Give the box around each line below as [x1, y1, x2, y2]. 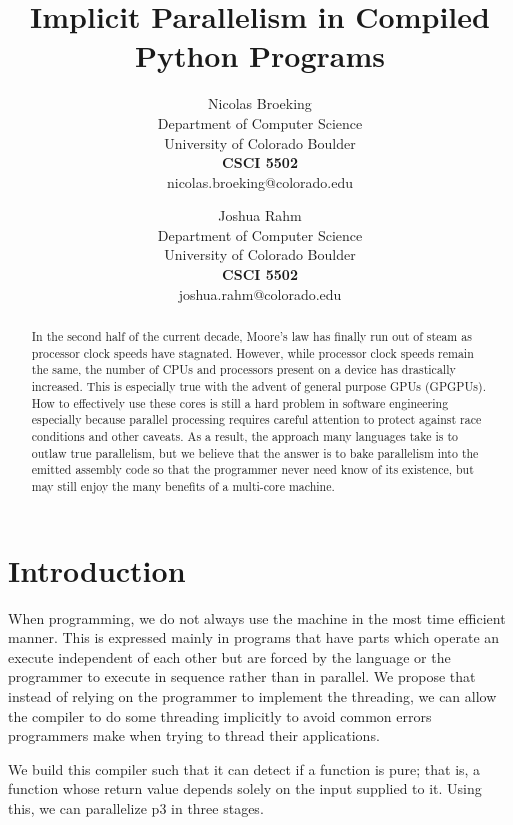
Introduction [8, 549, 186, 590]
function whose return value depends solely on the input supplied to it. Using [8, 778, 482, 799]
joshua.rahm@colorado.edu [178, 283, 342, 304]
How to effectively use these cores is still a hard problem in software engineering [31, 394, 449, 411]
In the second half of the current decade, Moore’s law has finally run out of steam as [31, 328, 472, 345]
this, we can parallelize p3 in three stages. [8, 797, 264, 818]
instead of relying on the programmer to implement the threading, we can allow [8, 685, 497, 706]
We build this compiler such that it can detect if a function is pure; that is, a [8, 758, 481, 779]
